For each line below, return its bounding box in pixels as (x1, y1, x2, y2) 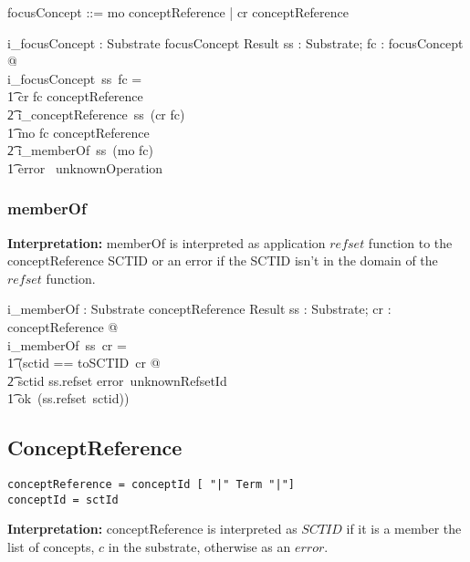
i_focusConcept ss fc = (7, 68, 142, 88)
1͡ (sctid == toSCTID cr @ (7, 353, 161, 372)
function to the (368, 233, 453, 252)
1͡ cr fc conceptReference (7, 87, 143, 106)
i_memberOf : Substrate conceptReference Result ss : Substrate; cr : (7, 299, 392, 318)
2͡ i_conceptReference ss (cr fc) (7, 104, 185, 123)
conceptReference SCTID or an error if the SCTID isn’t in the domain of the (7, 251, 438, 270)
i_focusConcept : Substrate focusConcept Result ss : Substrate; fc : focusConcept (7, 33, 464, 52)
